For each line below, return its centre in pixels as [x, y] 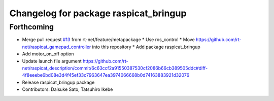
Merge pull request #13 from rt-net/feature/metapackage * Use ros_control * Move [108, 40]
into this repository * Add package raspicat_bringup [146, 47]
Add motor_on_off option [48, 54]
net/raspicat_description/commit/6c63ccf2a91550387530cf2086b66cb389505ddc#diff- [115, 68]
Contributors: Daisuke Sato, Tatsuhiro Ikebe [67, 89]
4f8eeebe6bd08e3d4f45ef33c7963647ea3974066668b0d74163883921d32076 [106, 75]
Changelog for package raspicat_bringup [98, 13]
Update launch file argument [52, 61]
